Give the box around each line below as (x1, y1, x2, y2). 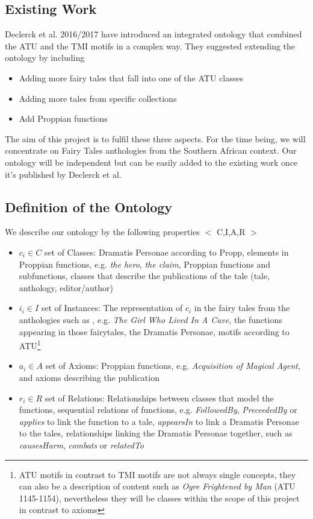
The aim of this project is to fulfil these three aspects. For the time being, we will (5, 132, 306, 145)
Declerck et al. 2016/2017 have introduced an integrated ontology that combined (5, 28, 302, 40)
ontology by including (5, 51, 85, 64)
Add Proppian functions (19, 112, 108, 125)
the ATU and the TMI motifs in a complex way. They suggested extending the (5, 39, 296, 52)
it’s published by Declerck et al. (5, 168, 122, 180)
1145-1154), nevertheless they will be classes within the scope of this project (19, 491, 300, 504)
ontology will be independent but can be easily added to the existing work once (5, 156, 298, 168)
